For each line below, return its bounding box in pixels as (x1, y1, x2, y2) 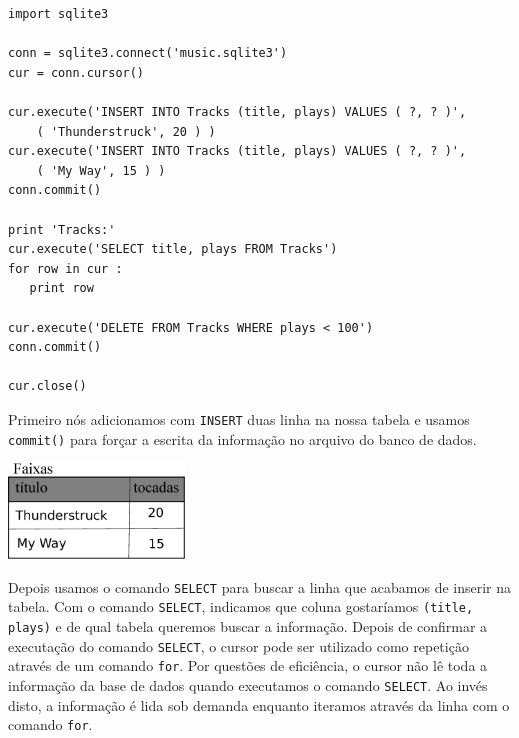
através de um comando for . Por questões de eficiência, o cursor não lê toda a (8, 655, 488, 676)
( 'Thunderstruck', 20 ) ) (36, 124, 216, 139)
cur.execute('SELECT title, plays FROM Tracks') (8, 242, 338, 257)
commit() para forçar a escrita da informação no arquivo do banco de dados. (8, 428, 477, 449)
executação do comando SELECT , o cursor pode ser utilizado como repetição (8, 635, 469, 656)
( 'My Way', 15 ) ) (36, 163, 166, 178)
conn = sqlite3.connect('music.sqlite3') (8, 46, 288, 61)
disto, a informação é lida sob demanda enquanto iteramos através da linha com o (8, 694, 510, 715)
